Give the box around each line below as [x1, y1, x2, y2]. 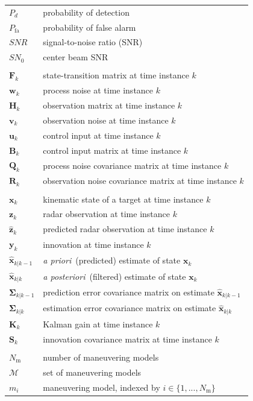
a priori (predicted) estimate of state [43, 254, 181, 267]
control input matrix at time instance [43, 144, 181, 156]
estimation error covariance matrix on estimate [43, 302, 216, 314]
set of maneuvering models [43, 365, 142, 378]
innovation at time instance [43, 238, 144, 250]
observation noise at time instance [43, 113, 169, 126]
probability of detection [43, 5, 130, 18]
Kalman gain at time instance [43, 317, 153, 330]
